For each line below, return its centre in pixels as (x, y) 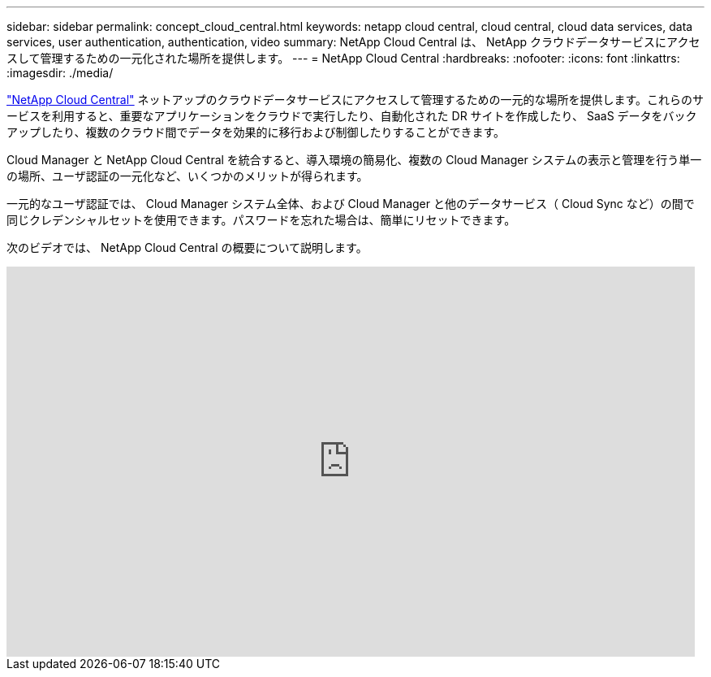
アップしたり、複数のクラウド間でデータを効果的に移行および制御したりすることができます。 (256, 132)
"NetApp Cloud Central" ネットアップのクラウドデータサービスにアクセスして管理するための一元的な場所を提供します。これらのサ (355, 100)
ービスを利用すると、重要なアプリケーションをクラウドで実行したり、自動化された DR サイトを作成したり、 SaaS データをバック (352, 116)
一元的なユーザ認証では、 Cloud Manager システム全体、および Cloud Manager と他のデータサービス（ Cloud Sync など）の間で (351, 204)
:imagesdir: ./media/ (60, 73)
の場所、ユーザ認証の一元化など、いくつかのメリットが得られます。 (187, 176)
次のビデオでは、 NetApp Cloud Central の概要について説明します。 (187, 247)
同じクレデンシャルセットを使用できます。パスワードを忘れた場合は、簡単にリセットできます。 (261, 220)
